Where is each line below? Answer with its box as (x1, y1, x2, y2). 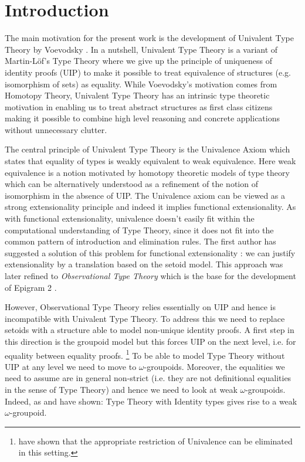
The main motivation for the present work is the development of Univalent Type (5, 32, 294, 44)
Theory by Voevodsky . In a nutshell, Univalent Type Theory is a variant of (5, 43, 278, 55)
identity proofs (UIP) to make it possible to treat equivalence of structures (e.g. (5, 66, 291, 78)
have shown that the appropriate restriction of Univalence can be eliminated (18, 434, 293, 447)
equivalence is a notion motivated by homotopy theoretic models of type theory (5, 166, 290, 178)
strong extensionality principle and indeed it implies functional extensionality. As (5, 201, 296, 213)
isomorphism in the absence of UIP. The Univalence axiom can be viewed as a (5, 189, 286, 201)
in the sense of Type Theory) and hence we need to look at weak (5, 383, 238, 395)
